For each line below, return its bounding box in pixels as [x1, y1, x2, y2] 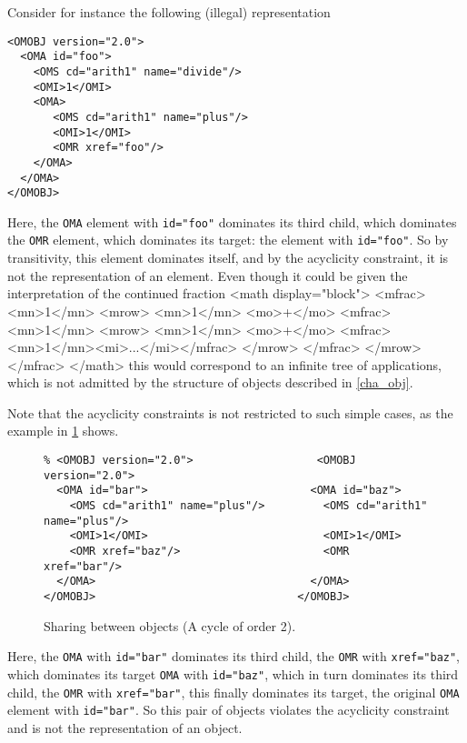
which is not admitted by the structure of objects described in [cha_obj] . [7, 373, 413, 392]
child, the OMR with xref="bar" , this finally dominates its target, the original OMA [7, 682, 460, 701]
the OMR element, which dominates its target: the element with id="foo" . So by [7, 230, 449, 249]
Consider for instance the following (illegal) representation [7, 3, 331, 21]
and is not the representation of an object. [7, 718, 243, 737]
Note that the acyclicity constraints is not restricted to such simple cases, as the [7, 403, 453, 422]
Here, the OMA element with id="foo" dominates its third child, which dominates [7, 212, 457, 231]
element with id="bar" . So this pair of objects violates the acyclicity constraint [7, 700, 450, 719]
